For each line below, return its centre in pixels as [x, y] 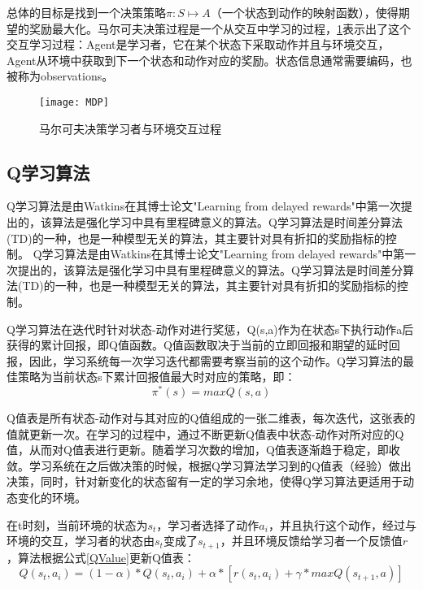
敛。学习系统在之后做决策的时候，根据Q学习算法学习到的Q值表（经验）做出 [209, 465]
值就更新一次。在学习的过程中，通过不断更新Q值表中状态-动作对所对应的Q [205, 433]
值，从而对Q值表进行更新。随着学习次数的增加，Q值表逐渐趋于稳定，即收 [203, 450]
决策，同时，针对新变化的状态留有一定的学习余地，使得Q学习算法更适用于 [205, 481]
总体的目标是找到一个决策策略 [86, 12]
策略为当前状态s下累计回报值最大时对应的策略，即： [157, 377]
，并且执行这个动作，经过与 [342, 524]
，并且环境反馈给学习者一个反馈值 [311, 541]
